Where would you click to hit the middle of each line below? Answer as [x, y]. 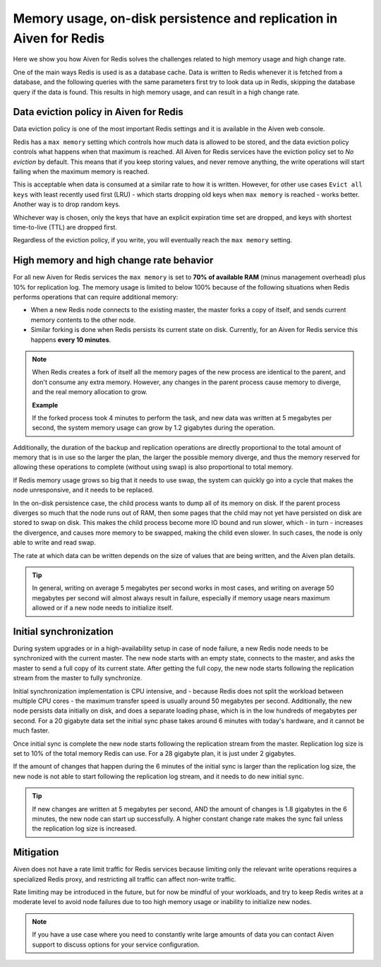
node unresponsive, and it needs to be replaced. [84, 490]
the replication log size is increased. [84, 829]
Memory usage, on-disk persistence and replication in [175, 18]
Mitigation [36, 852]
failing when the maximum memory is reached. [81, 171]
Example [45, 405]
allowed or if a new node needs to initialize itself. [103, 608]
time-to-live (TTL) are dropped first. [65, 227]
